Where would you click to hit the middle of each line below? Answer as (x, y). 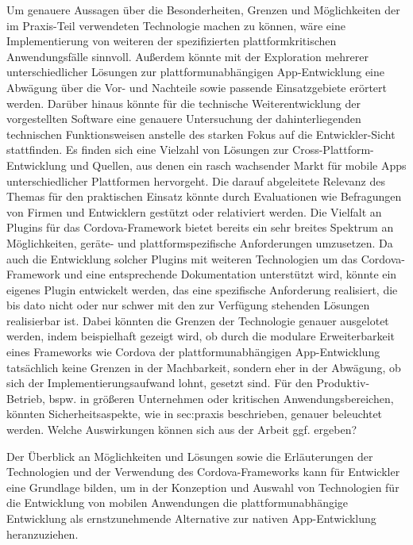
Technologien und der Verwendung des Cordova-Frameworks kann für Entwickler (203, 472)
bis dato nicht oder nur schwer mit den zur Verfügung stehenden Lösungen (188, 305)
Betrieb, (26, 398)
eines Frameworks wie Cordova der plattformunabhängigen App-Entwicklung (193, 352)
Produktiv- (343, 383)
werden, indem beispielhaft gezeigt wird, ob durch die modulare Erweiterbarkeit (201, 336)
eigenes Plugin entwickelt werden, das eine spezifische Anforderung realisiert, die (202, 289)
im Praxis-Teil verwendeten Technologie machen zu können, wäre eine (176, 25)
